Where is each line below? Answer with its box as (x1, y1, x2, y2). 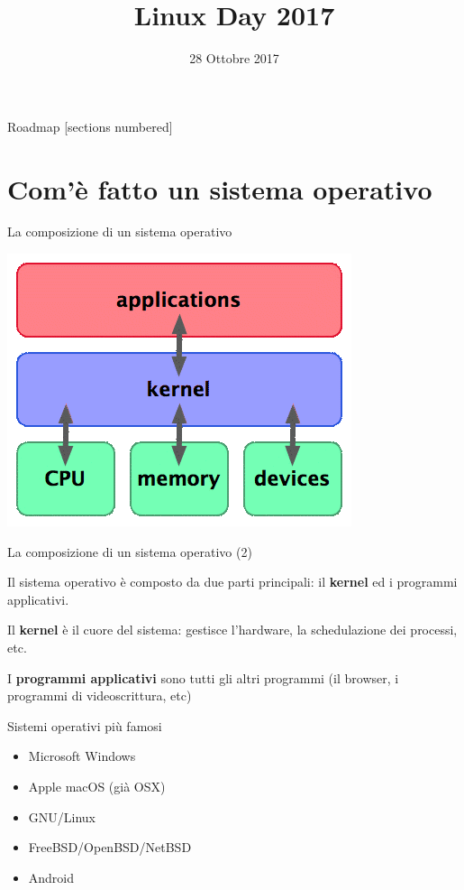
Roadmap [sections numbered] (7, 116, 173, 135)
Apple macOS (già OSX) (28, 776, 166, 795)
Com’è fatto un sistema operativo (7, 170, 432, 207)
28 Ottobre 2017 (189, 49, 279, 68)
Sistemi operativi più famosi (7, 716, 162, 735)
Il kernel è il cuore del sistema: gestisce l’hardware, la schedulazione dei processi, (7, 620, 458, 639)
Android (28, 867, 75, 886)
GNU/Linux (28, 807, 96, 826)
